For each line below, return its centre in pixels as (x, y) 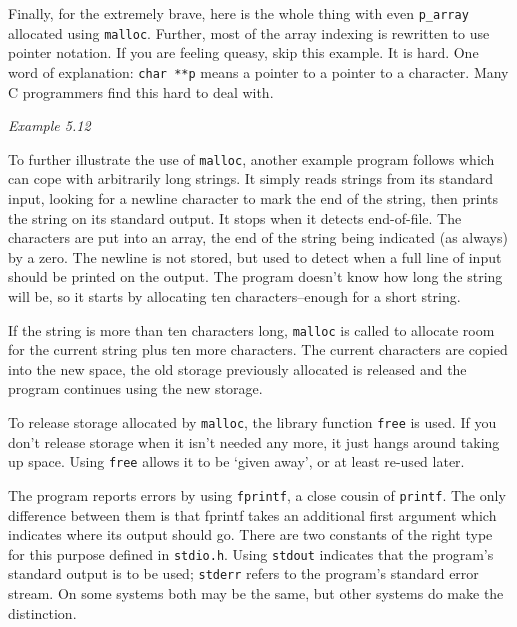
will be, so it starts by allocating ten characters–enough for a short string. (234, 295)
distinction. (42, 612)
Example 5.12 (49, 125)
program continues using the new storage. (135, 388)
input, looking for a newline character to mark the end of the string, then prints (253, 198)
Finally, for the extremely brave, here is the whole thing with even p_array (238, 13)
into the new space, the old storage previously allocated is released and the (237, 368)
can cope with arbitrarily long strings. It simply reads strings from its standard (251, 178)
